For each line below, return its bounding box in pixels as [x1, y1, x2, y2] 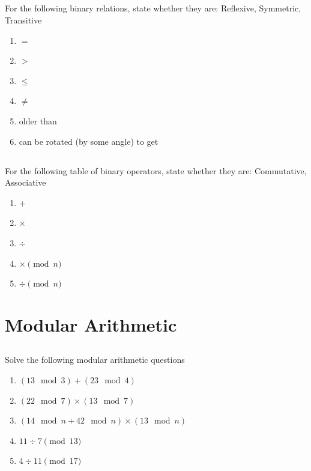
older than [19, 114, 57, 127]
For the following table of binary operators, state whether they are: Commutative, [5, 164, 307, 177]
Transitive [5, 13, 42, 26]
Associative [5, 176, 46, 189]
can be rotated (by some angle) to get [19, 135, 159, 147]
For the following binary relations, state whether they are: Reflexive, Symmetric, [5, 2, 301, 14]
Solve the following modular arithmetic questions [5, 353, 185, 366]
